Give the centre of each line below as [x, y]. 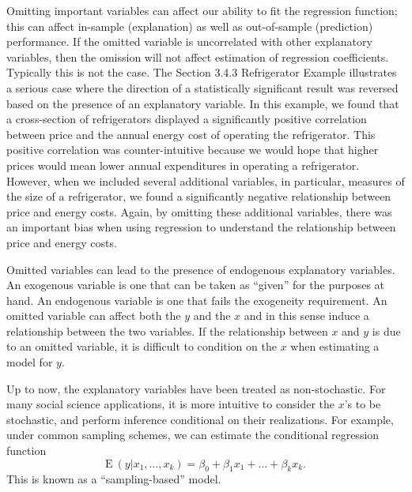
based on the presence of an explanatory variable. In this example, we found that [203, 103]
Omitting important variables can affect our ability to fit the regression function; [202, 10]
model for [30, 362]
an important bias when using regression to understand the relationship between [201, 227]
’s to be [363, 404]
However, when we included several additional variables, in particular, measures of [206, 180]
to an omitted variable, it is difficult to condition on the [142, 346]
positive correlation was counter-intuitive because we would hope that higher [193, 150]
